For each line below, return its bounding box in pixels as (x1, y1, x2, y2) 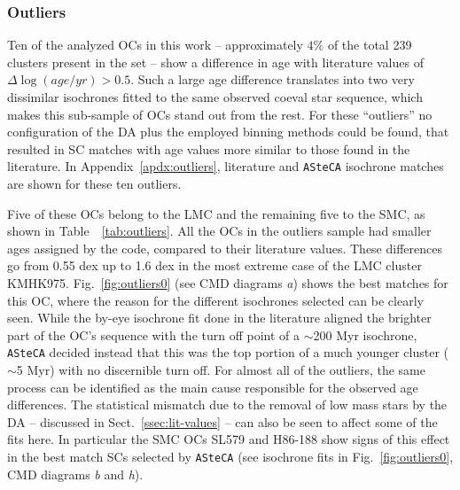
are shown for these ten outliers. (7, 175, 182, 193)
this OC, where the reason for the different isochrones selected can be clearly (7, 291, 424, 309)
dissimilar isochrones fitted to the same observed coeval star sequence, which (7, 88, 423, 105)
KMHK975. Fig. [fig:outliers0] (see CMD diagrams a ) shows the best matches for (7, 274, 448, 292)
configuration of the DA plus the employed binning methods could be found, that (7, 122, 449, 141)
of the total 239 (327, 35, 412, 54)
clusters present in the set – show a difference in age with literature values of (7, 52, 424, 71)
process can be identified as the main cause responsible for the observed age (7, 377, 418, 396)
